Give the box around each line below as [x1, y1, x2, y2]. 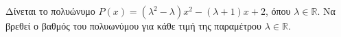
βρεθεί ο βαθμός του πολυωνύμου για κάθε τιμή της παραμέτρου [5, 19, 262, 32]
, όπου [266, 4, 291, 17]
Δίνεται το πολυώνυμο [5, 4, 95, 17]
